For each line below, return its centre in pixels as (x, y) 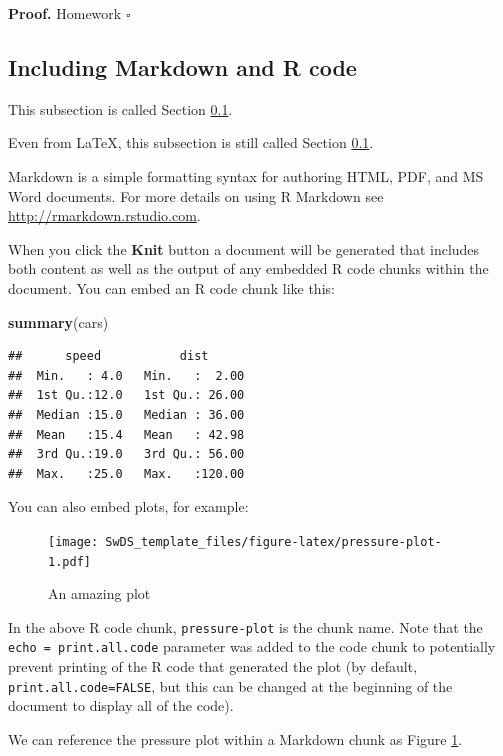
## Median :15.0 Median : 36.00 (126, 414)
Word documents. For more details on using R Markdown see (196, 195)
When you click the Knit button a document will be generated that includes (244, 248)
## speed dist (108, 356)
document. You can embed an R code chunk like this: (171, 287)
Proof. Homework (65, 13)
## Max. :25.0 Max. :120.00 (126, 473)
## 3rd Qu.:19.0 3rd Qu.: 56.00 (126, 454)
